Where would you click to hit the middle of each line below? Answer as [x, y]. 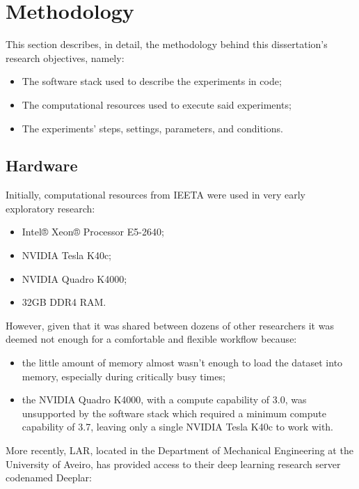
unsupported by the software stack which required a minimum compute [174, 413]
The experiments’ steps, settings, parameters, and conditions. [152, 128]
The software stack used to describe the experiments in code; [152, 81]
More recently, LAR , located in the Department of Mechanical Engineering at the [179, 450]
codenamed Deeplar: [49, 478]
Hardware [42, 165]
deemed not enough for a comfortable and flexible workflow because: [151, 339]
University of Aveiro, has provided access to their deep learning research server [173, 464]
